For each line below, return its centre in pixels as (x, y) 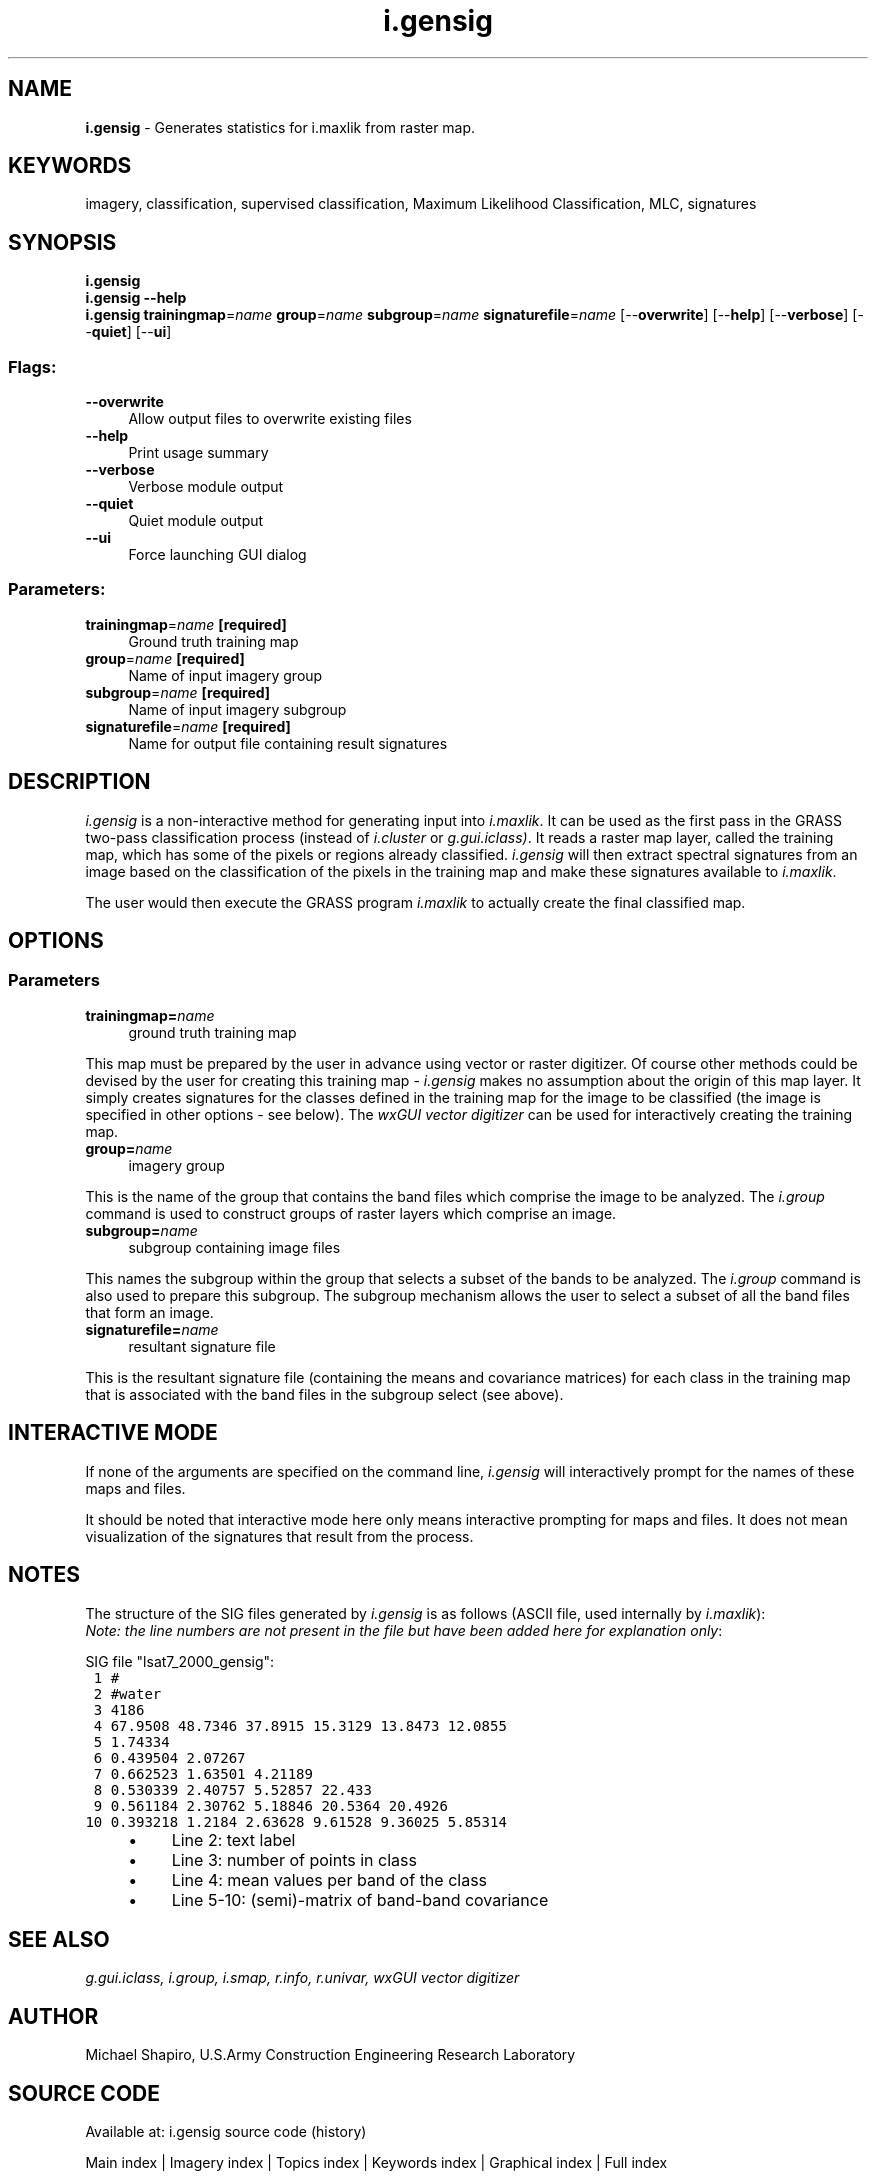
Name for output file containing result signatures (288, 743)
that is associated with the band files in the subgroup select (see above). (324, 1394)
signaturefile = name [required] (188, 726)
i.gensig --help (136, 298)
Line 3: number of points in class (294, 1859)
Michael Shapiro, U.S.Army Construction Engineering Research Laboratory (330, 2055)
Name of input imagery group (225, 675)
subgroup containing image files (234, 1247)
